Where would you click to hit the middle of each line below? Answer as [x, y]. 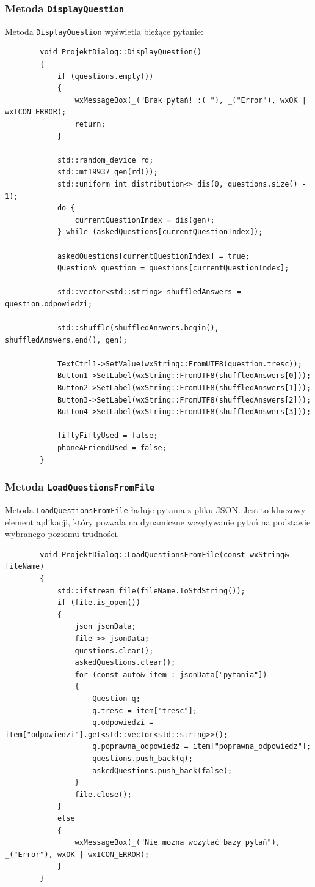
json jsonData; [105, 627]
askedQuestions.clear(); [125, 663]
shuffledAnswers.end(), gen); [66, 340]
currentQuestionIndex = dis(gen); [145, 220]
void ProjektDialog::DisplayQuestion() [121, 52]
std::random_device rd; [105, 160]
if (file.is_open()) [99, 603]
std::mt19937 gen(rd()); [107, 172]
